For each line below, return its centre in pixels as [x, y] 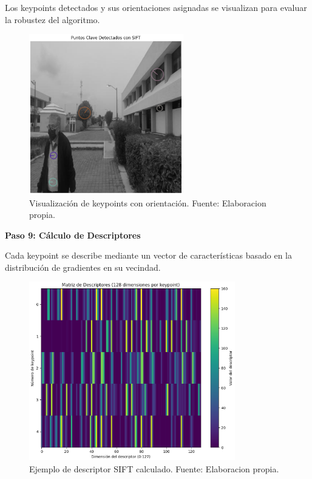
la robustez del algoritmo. [53, 19]
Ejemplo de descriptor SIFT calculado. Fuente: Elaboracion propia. [154, 468]
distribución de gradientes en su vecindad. [83, 267]
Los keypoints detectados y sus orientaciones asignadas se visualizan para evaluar [156, 7]
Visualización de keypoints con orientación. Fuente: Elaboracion [148, 202]
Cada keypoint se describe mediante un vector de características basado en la [148, 255]
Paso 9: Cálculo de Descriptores [73, 235]
